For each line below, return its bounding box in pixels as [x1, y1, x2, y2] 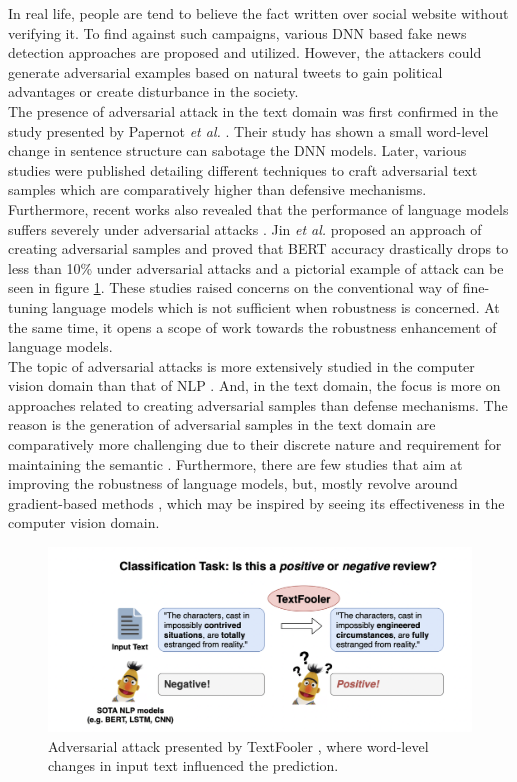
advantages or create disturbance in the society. [8, 81, 299, 102]
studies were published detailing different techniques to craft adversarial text [8, 159, 478, 180]
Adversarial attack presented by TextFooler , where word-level [48, 735, 429, 756]
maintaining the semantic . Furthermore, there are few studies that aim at [8, 453, 463, 474]
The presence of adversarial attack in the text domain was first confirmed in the [8, 100, 499, 121]
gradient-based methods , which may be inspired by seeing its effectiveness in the [8, 492, 505, 513]
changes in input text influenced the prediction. [48, 755, 339, 776]
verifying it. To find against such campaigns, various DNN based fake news [8, 22, 467, 43]
